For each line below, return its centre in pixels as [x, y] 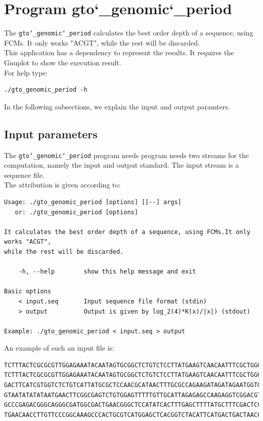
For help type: [26, 72]
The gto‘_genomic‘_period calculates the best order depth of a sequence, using [129, 33]
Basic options [28, 292]
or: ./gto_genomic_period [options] [76, 212]
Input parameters [51, 133]
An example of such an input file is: [59, 348]
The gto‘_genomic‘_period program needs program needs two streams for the [126, 155]
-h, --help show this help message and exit [107, 272]
